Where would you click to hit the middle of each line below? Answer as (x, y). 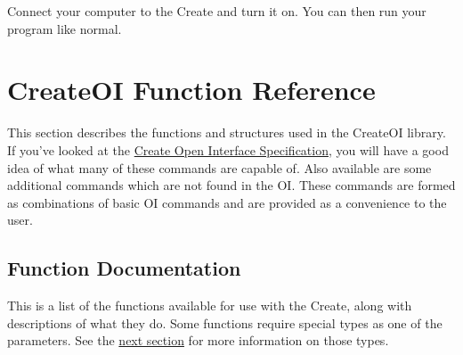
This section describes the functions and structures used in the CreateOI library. (227, 132)
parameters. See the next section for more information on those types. (198, 340)
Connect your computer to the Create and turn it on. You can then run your (217, 11)
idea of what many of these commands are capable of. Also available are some (219, 167)
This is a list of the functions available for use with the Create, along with (210, 305)
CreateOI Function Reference (191, 90)
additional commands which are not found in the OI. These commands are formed (231, 185)
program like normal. (65, 28)
